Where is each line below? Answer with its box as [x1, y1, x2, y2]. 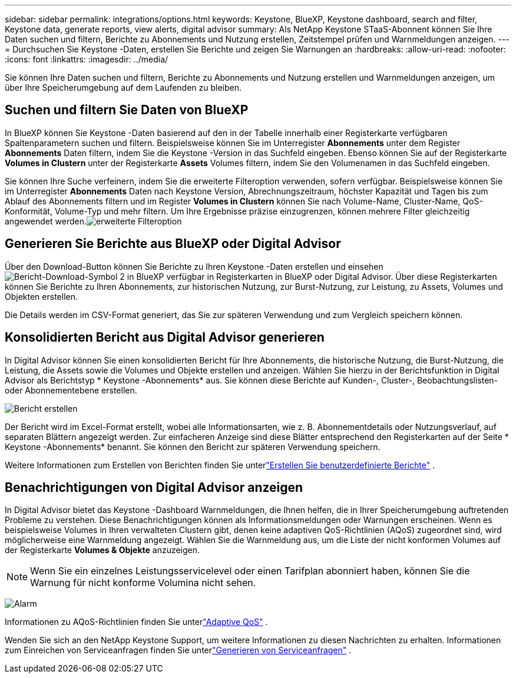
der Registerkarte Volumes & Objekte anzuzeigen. [5, 545, 200, 555]
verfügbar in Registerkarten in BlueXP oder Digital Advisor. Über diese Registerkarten [166, 271, 497, 282]
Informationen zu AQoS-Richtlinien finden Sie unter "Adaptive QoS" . [5, 617, 268, 627]
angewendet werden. [5, 216, 87, 226]
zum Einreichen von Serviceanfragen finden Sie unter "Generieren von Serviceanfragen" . [5, 645, 352, 656]
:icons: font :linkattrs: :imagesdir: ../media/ [5, 54, 168, 64]
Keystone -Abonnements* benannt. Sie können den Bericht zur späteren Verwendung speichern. [5, 441, 381, 452]
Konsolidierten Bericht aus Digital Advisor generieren [5, 330, 325, 345]
